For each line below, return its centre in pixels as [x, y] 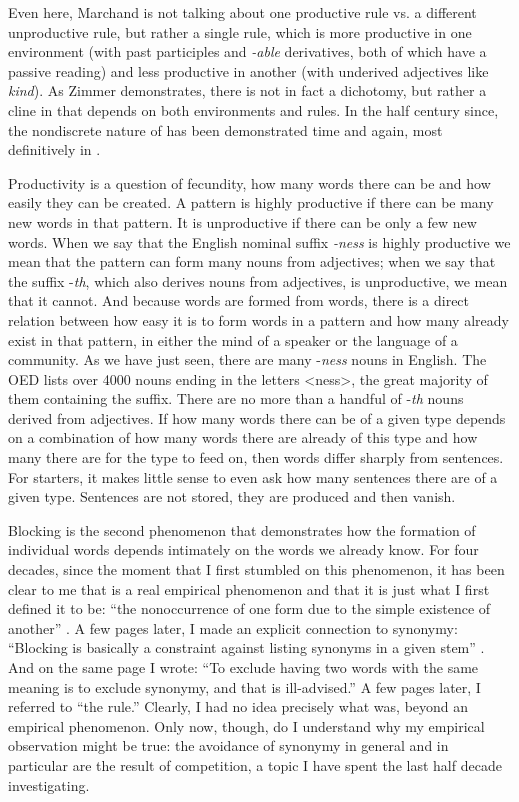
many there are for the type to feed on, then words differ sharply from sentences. [256, 457]
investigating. [49, 784]
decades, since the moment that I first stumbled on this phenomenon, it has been [256, 569]
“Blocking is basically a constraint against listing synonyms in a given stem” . [246, 647]
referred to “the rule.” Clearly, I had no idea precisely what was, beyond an [238, 706]
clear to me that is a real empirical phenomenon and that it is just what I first [249, 588]
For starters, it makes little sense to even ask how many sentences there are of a [253, 476]
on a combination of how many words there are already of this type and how [243, 437]
